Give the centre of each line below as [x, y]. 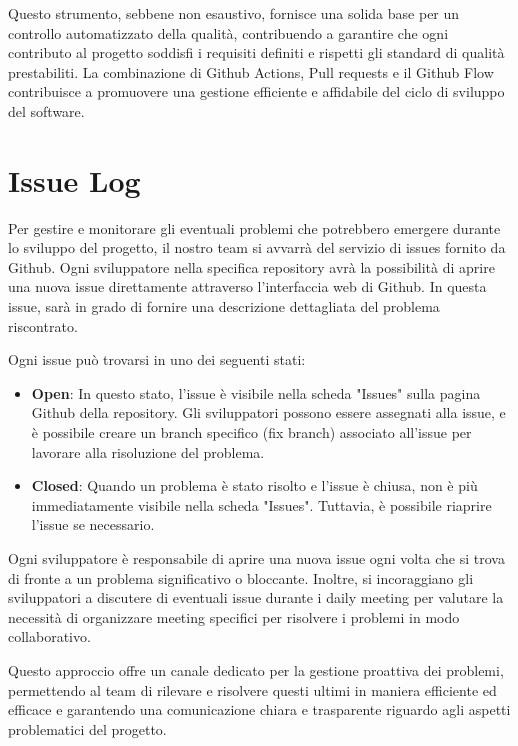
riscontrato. [43, 325]
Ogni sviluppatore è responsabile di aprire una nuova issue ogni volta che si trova [256, 558]
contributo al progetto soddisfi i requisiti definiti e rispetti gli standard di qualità [256, 52]
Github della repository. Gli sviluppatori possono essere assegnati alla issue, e [268, 412]
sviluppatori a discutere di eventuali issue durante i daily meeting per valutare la [256, 597]
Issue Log [74, 179]
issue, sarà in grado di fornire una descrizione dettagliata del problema [224, 306]
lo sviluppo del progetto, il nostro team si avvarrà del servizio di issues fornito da [257, 247]
